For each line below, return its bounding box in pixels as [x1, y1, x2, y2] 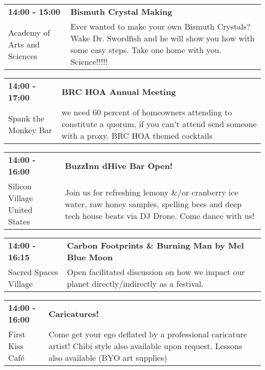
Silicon [8, 180, 32, 192]
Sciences [8, 50, 37, 62]
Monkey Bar [8, 124, 52, 136]
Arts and [8, 38, 40, 50]
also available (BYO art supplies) [48, 352, 167, 363]
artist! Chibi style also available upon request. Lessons [48, 340, 243, 352]
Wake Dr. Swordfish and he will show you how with [70, 32, 255, 44]
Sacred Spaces [8, 266, 58, 278]
